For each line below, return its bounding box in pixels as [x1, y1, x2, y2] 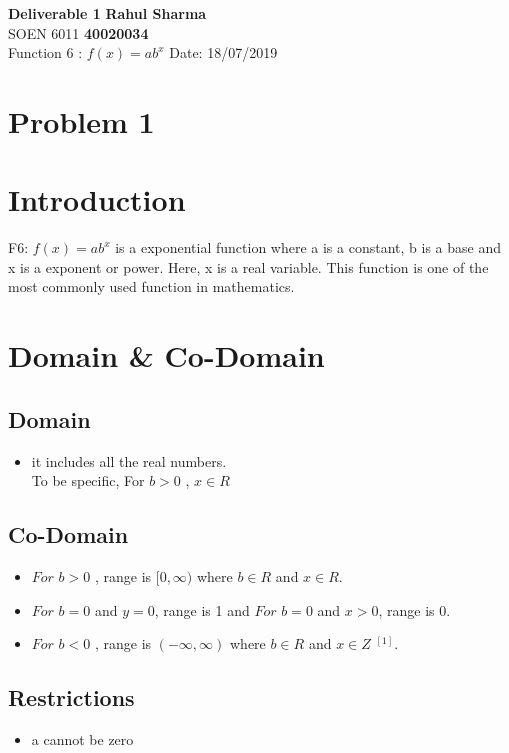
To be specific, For [31, 470, 145, 491]
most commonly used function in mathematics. [8, 276, 295, 297]
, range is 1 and [154, 599, 250, 620]
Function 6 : [8, 42, 83, 63]
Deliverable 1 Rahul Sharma [8, 3, 207, 23]
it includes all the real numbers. [31, 450, 227, 471]
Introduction [8, 179, 186, 220]
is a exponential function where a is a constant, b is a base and [115, 237, 501, 258]
